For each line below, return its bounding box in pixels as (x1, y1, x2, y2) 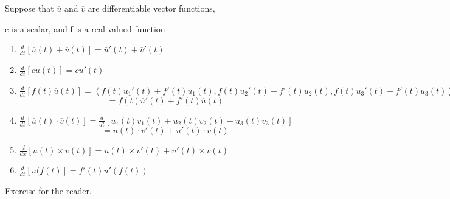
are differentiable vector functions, (88, 2, 215, 14)
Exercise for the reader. (5, 184, 92, 197)
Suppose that (5, 2, 54, 14)
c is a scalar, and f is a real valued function (5, 22, 165, 35)
